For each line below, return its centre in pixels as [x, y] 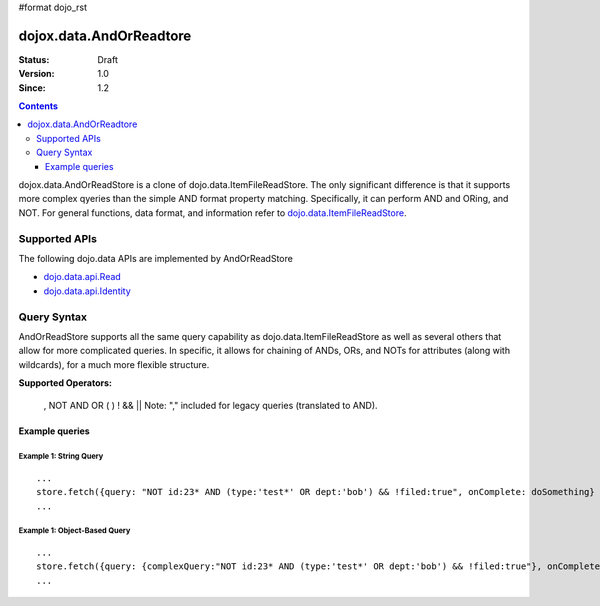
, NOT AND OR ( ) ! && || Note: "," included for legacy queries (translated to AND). [211, 406]
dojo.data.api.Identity [87, 291]
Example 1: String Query [61, 456]
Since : [32, 87]
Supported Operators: [65, 383]
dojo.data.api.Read [82, 277]
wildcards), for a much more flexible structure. [114, 364]
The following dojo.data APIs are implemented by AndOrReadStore [156, 258]
